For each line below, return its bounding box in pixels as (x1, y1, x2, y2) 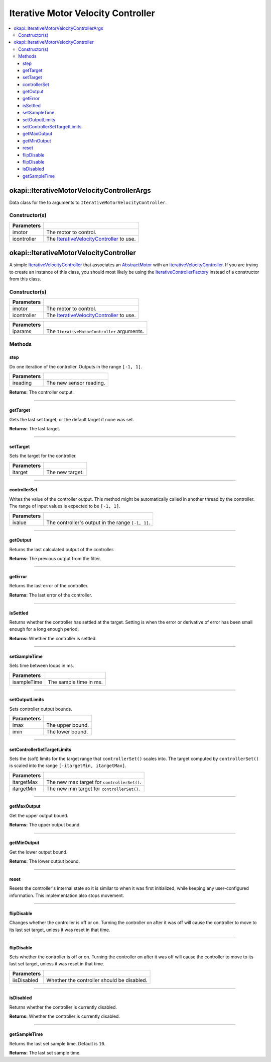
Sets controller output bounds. (9, 706, 72, 712)
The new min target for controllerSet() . (46, 785, 141, 792)
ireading (12, 380, 32, 387)
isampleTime (12, 678, 43, 686)
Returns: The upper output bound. (9, 822, 81, 828)
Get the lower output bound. (9, 849, 68, 855)
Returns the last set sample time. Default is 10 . (9, 1040, 106, 1046)
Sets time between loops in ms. (9, 662, 74, 669)
